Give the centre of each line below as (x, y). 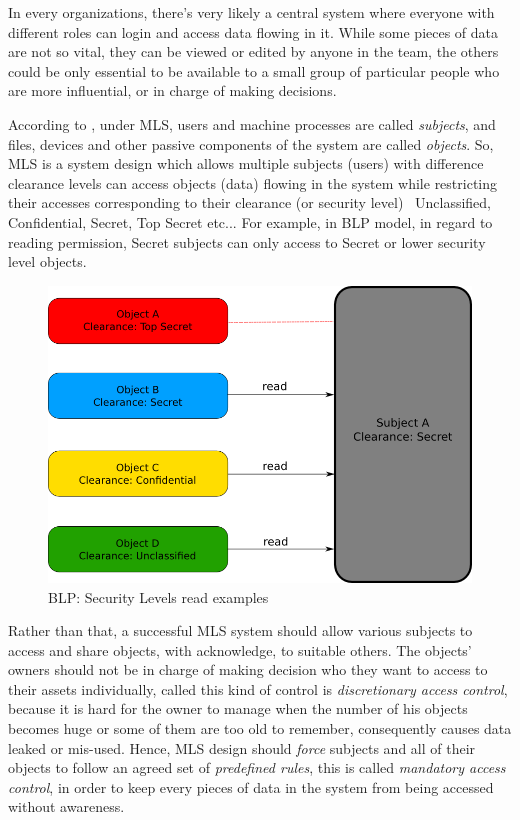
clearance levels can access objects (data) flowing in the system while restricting (253, 182)
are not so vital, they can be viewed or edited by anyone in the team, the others (253, 51)
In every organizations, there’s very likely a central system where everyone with (251, 12)
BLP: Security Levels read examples (158, 596)
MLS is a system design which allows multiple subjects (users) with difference (246, 163)
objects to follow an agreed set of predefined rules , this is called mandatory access (257, 767)
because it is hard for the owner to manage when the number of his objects (238, 708)
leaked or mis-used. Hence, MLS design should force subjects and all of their (242, 747)
